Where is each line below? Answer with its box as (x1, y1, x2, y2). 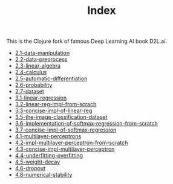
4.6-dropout (15, 165, 45, 172)
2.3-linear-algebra (15, 62, 61, 69)
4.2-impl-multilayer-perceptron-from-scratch (15, 139, 128, 147)
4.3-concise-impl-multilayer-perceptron (15, 145, 115, 153)
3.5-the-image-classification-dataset (15, 113, 108, 121)
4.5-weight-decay (15, 158, 60, 166)
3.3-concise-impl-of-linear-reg (15, 107, 93, 115)
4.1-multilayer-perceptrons (15, 133, 82, 140)
